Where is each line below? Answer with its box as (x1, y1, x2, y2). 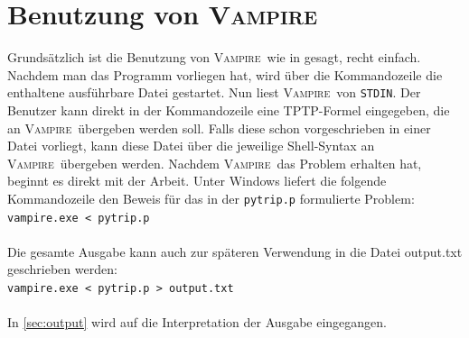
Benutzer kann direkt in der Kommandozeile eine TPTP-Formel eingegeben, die (7, 100, 450, 119)
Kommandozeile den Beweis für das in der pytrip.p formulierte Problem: (7, 188, 415, 207)
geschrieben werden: (7, 260, 117, 279)
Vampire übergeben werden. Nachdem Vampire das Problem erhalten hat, (7, 153, 422, 172)
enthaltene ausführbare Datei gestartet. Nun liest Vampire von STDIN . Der (7, 83, 421, 102)
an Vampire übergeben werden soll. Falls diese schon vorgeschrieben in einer (7, 118, 431, 137)
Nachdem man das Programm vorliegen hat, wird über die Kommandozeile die (7, 65, 443, 84)
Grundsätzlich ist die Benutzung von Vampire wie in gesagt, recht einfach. (7, 48, 421, 67)
